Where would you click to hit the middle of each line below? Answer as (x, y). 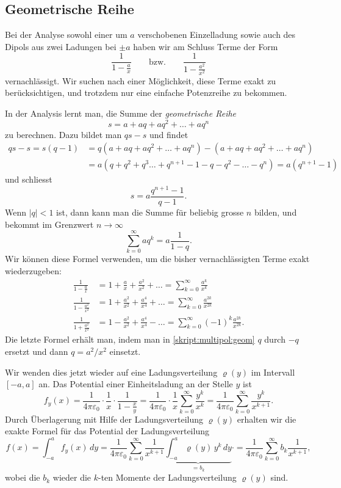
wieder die (72, 477)
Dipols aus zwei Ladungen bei (61, 46)
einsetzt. (125, 351)
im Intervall (273, 372)
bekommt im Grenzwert (49, 224)
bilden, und (275, 212)
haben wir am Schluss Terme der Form (206, 46)
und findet (169, 134)
